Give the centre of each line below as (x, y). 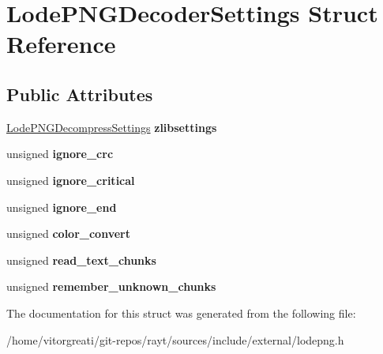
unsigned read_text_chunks (81, 260)
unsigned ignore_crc (60, 154)
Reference (61, 44)
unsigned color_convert (68, 233)
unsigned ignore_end (62, 207)
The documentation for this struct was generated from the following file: (181, 313)
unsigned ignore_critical (71, 180)
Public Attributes (80, 94)
